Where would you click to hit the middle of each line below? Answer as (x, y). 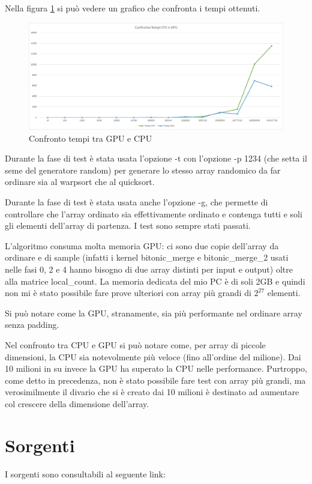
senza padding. (32, 325)
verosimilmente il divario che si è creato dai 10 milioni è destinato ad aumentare (152, 392)
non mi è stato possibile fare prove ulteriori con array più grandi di (128, 293)
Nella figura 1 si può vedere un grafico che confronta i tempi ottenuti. (133, 8)
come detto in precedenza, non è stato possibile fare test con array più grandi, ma (155, 380)
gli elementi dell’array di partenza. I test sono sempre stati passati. (128, 225)
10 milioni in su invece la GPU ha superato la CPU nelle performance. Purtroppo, (156, 368)
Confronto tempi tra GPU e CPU (91, 138)
